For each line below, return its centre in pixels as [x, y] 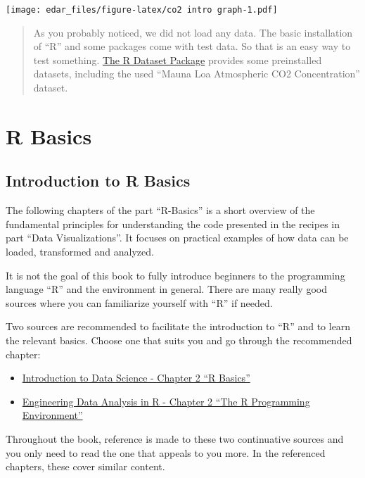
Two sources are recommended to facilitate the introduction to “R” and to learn [178, 326]
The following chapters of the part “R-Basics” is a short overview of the [160, 210]
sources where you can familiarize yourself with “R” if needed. [139, 302]
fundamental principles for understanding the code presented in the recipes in [173, 224]
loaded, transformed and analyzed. [80, 251]
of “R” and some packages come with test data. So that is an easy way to [192, 46]
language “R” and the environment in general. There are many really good [166, 289]
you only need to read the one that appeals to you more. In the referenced [166, 452]
